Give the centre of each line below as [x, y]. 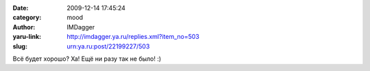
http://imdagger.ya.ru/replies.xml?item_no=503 [133, 37]
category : [27, 18]
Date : [21, 8]
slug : [20, 46]
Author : [24, 27]
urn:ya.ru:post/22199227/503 [108, 46]
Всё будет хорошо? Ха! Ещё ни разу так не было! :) [87, 59]
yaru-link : [27, 37]
